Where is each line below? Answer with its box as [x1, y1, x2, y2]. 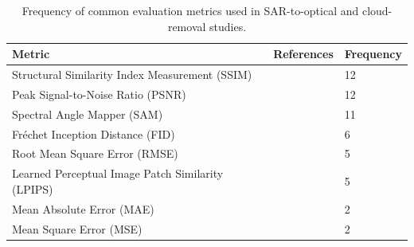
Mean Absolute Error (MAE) [12, 200, 154, 217]
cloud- [361, 2, 393, 18]
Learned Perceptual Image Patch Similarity [12, 165, 224, 182]
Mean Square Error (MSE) [12, 220, 143, 237]
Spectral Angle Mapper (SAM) [12, 105, 163, 122]
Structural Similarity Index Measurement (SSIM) [12, 66, 252, 83]
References [273, 45, 334, 62]
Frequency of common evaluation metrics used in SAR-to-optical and [21, 2, 359, 18]
